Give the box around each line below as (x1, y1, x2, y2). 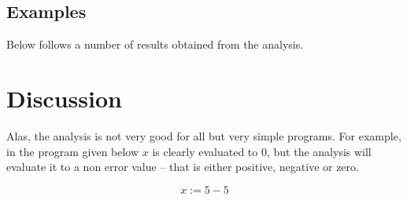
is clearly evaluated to (152, 143, 258, 159)
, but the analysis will (266, 143, 372, 159)
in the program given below (6, 143, 139, 159)
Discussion (6, 82, 122, 114)
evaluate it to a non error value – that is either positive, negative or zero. (6, 158, 359, 175)
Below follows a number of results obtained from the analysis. (6, 36, 304, 53)
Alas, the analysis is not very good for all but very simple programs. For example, (6, 127, 401, 144)
